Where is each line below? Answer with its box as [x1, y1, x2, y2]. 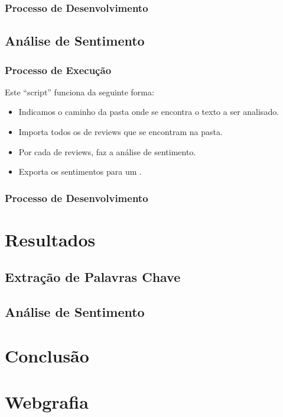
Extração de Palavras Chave [5, 268, 181, 286]
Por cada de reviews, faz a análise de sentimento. [18, 145, 196, 158]
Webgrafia [5, 390, 89, 414]
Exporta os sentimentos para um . [18, 165, 142, 178]
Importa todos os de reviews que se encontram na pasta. [18, 126, 223, 138]
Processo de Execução [5, 62, 112, 77]
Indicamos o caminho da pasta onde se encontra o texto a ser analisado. [18, 105, 279, 118]
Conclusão [5, 343, 89, 367]
